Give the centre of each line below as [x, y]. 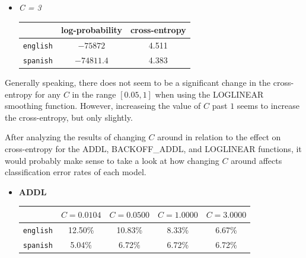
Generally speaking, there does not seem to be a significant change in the [138, 82]
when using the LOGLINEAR [209, 94]
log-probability [91, 30]
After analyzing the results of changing [75, 137]
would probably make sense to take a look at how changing [112, 160]
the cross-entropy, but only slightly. [69, 117]
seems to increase [268, 106]
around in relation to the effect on [219, 137]
